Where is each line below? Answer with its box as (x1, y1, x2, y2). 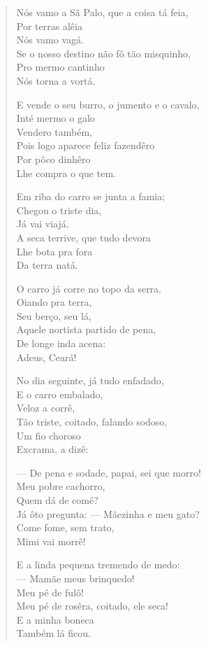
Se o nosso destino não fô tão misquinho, (16, 45, 191, 60)
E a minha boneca (16, 612, 94, 626)
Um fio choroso (16, 428, 81, 442)
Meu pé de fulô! (16, 584, 84, 599)
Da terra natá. (16, 258, 78, 272)
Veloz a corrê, (16, 400, 75, 415)
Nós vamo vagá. (16, 32, 84, 47)
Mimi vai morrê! (16, 533, 86, 548)
